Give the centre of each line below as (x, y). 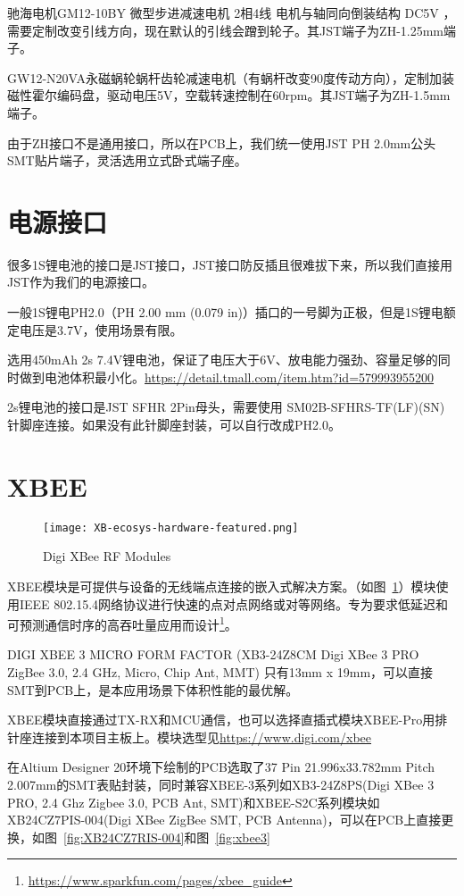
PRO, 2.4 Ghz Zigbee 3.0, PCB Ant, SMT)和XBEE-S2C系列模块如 (194, 802)
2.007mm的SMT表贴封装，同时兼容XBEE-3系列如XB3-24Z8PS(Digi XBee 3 (221, 784)
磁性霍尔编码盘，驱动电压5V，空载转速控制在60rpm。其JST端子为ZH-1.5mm (229, 95)
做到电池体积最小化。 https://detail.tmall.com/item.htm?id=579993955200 (227, 377)
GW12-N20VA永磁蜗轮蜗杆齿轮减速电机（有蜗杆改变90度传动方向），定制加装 (231, 77)
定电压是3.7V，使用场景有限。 (95, 329)
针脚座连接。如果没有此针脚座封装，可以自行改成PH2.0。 (174, 425)
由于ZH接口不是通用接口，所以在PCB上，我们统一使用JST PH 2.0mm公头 (222, 142)
